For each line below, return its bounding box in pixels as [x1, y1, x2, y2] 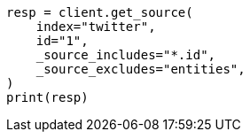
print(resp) [6, 90, 89, 104]
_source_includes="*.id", [35, 48, 216, 62]
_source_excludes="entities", [35, 62, 246, 76]
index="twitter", [35, 19, 156, 34]
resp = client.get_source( [6, 5, 193, 19]
